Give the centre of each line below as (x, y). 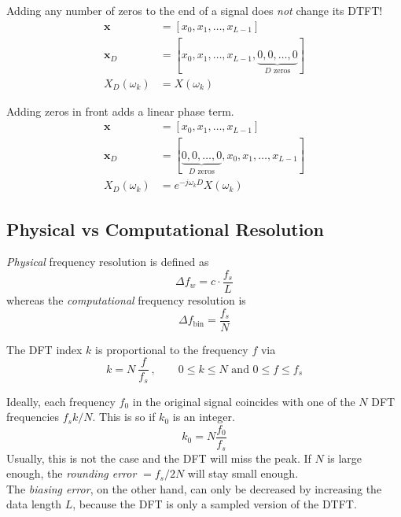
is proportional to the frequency (172, 349)
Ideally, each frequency (61, 401)
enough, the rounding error (72, 473)
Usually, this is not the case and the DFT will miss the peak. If (159, 458)
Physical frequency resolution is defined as (108, 262)
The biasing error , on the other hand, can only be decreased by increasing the (194, 488)
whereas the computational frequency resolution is (126, 300)
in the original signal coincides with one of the (244, 401)
